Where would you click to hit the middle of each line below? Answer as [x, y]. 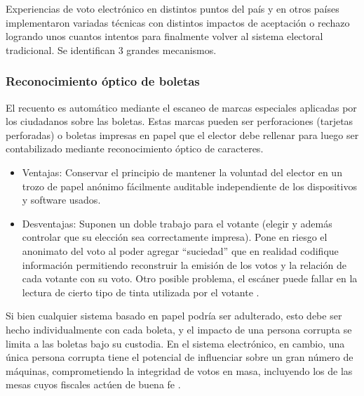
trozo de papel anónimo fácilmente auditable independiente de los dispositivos [189, 186]
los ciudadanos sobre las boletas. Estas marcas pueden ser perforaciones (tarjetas [180, 121]
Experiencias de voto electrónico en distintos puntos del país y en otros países [173, 8]
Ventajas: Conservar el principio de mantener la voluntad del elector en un [182, 172]
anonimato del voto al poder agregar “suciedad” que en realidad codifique [180, 250]
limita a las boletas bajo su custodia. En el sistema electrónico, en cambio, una [175, 343]
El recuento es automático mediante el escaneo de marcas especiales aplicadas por [181, 107]
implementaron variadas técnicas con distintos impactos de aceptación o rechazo [178, 22]
